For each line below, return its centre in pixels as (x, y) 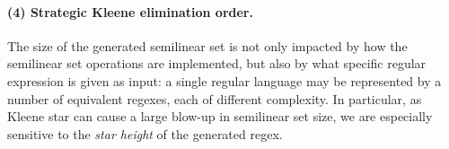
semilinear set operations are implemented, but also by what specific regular (217, 63)
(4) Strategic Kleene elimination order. (130, 11)
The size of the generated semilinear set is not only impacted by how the (207, 45)
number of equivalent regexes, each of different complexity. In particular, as (215, 98)
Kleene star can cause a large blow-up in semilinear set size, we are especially (220, 116)
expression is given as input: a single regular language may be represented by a (224, 80)
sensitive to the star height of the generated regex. (145, 133)
